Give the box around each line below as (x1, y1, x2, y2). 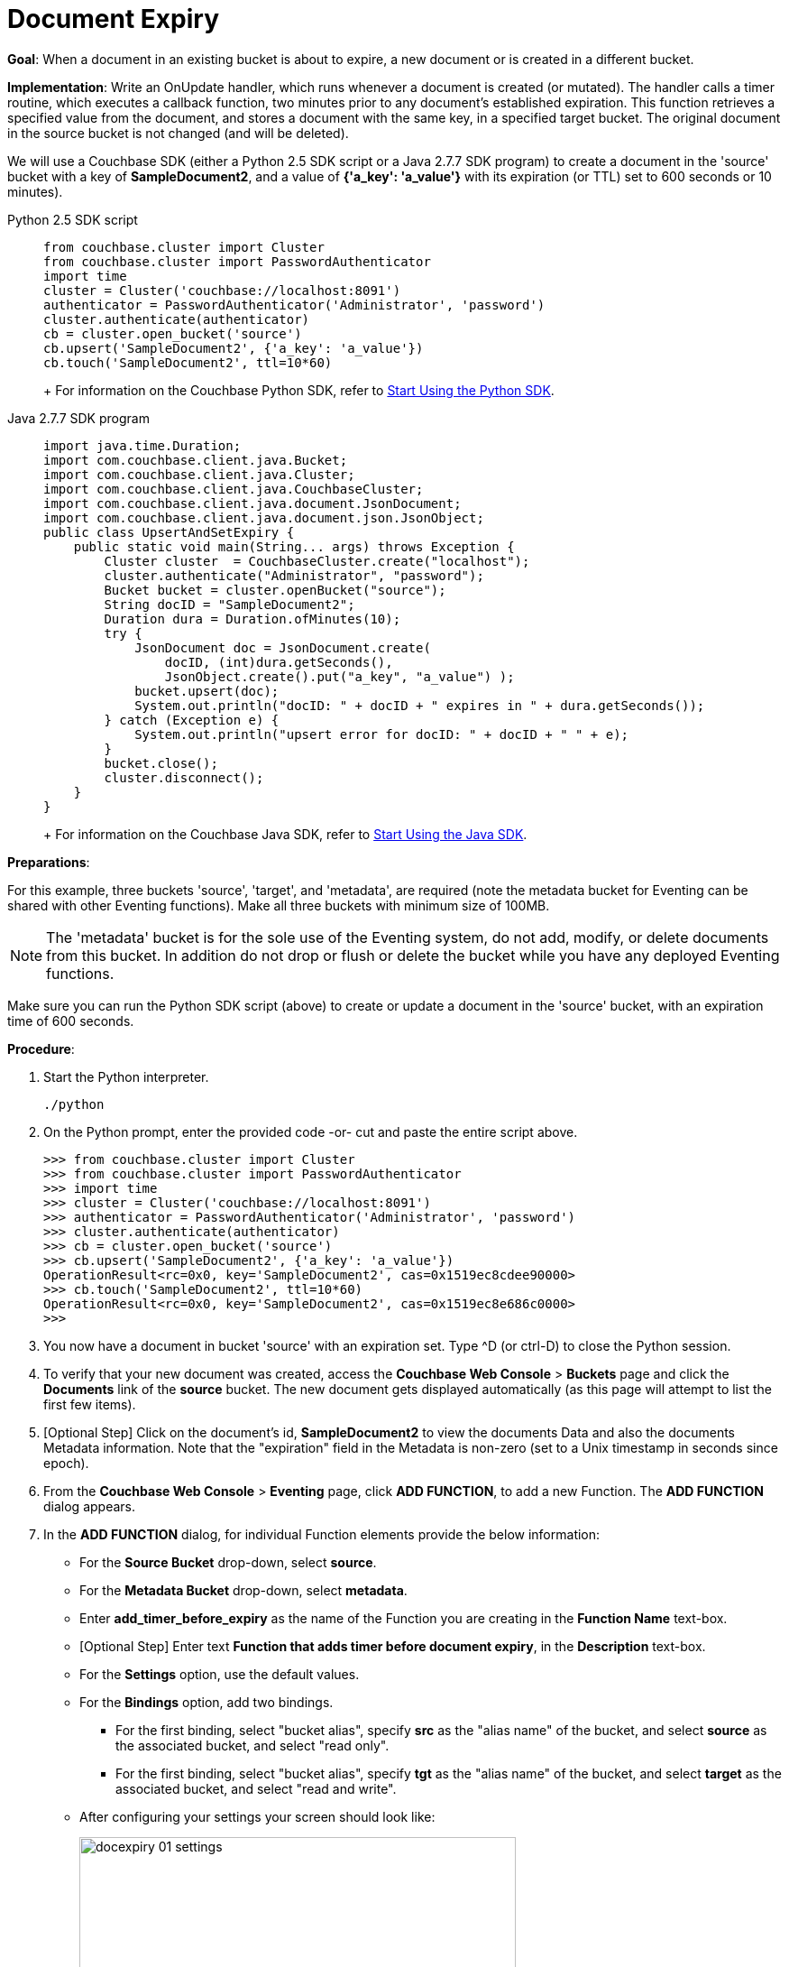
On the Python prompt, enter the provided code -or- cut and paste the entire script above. (43, 1123, 578, 1140)
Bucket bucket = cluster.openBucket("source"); (104, 582, 446, 597)
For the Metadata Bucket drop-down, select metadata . (79, 1582, 408, 1598)
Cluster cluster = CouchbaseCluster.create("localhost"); (104, 553, 530, 568)
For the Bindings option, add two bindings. (79, 1694, 334, 1710)
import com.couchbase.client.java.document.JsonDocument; (43, 495, 462, 511)
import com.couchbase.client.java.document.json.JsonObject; (43, 510, 484, 525)
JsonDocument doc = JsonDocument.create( (134, 640, 431, 655)
